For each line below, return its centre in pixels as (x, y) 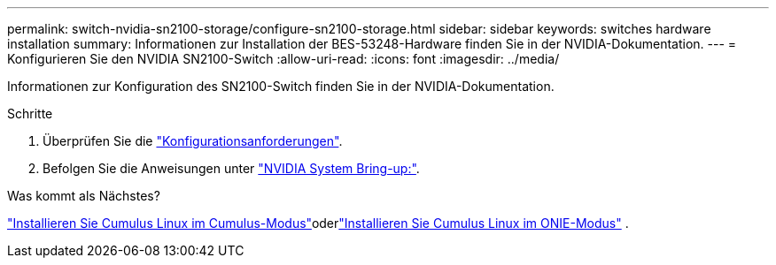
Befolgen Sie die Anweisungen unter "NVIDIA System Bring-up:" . (231, 168)
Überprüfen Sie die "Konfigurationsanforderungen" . (193, 141)
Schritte (30, 114)
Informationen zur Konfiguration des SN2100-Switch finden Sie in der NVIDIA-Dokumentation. (281, 86)
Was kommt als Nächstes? (84, 196)
